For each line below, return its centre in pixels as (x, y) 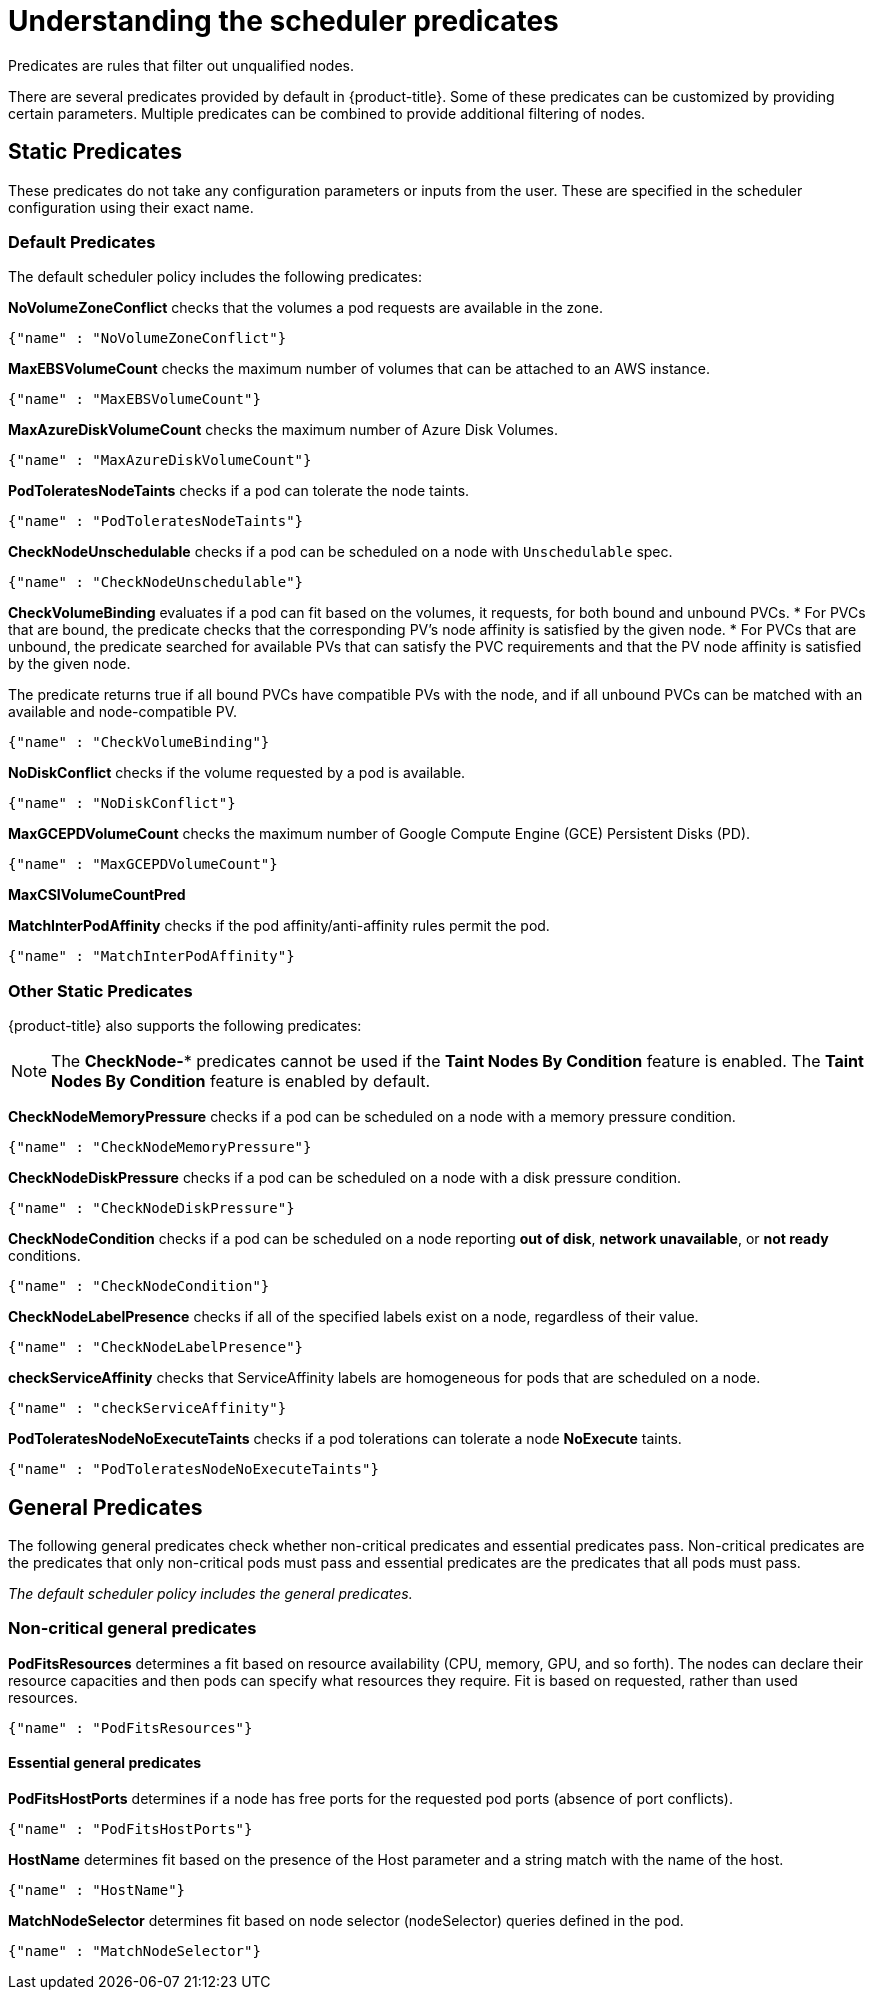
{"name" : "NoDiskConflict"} (122, 803)
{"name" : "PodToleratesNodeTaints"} (156, 521)
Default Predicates (82, 241)
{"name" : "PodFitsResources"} (130, 1727)
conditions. (44, 1256)
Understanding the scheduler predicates (283, 21)
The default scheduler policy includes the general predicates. (210, 1593)
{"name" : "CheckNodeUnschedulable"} (156, 582)
